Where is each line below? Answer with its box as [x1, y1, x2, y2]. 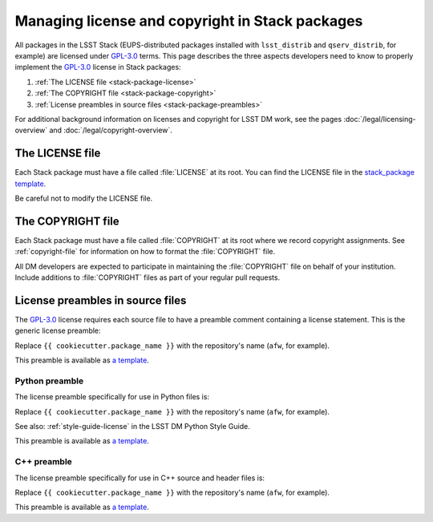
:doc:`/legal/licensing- [343, 114, 416, 123]
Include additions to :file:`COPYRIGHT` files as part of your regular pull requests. [14, 273, 281, 282]
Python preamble [14, 375, 84, 386]
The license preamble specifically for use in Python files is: [14, 392, 210, 402]
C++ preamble [14, 456, 72, 467]
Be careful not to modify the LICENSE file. [14, 193, 153, 203]
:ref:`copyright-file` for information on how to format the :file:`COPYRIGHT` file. [14, 247, 276, 257]
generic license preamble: [14, 326, 101, 336]
